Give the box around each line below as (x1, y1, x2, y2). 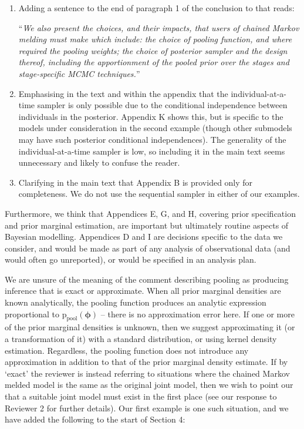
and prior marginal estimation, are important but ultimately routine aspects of (5, 219, 289, 231)
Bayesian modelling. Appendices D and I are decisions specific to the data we (5, 230, 283, 243)
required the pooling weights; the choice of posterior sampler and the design (18, 44, 288, 56)
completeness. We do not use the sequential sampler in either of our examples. (18, 187, 300, 200)
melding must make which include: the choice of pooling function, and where (18, 33, 292, 45)
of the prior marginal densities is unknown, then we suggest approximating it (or (5, 321, 295, 333)
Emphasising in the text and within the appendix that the (18, 87, 228, 99)
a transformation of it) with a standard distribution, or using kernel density (5, 333, 277, 345)
